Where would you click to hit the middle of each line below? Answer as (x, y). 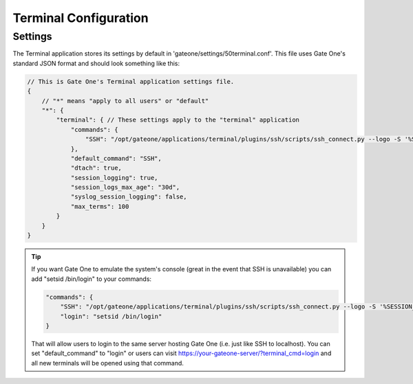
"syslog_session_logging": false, (129, 197)
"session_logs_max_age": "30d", (125, 188)
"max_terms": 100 (100, 206)
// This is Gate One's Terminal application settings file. (131, 81)
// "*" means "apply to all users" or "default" (125, 101)
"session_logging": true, (114, 178)
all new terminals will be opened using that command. (107, 363)
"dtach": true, (96, 168)
